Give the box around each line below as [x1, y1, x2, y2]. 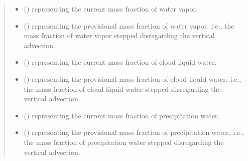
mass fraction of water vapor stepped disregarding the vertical [24, 30, 215, 41]
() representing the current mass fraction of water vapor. [24, 4, 198, 14]
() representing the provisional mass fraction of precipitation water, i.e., [24, 127, 244, 137]
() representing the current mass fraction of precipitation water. [24, 110, 220, 120]
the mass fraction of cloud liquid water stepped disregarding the [24, 83, 221, 94]
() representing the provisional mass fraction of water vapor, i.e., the [24, 20, 234, 31]
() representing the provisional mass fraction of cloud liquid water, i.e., [24, 73, 241, 84]
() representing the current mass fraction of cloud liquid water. [24, 57, 217, 67]
